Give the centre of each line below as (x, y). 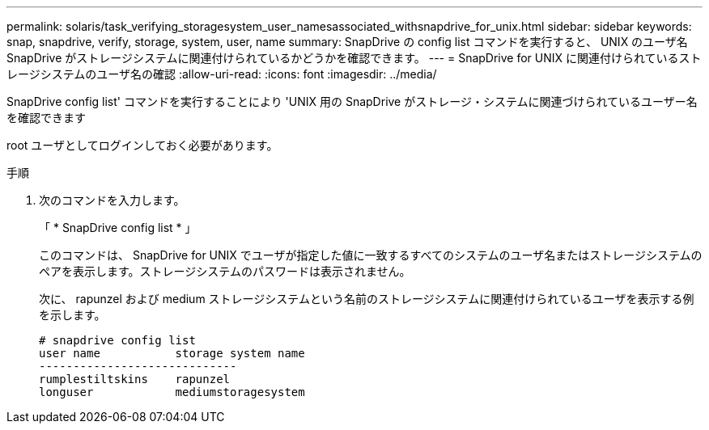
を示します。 (72, 315)
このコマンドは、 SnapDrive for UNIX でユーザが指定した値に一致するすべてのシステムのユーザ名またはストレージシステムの (371, 255)
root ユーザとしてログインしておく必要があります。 (142, 145)
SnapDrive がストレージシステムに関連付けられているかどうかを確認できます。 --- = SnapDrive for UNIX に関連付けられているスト (354, 58)
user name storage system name (172, 353)
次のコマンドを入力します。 (112, 200)
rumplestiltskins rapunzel (135, 379)
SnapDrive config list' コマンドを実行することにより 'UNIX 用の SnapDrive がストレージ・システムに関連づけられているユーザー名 (352, 101)
